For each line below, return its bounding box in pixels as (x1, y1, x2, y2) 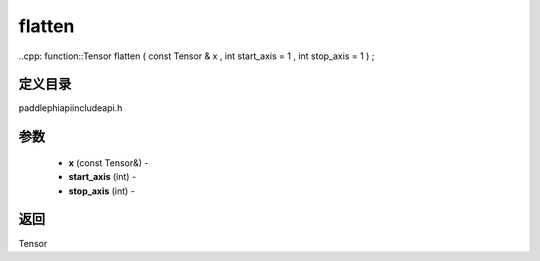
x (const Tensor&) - (68, 156, 149, 169)
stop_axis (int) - (68, 185, 135, 197)
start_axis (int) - (68, 171, 137, 183)
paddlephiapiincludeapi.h (18, 102, 123, 114)
